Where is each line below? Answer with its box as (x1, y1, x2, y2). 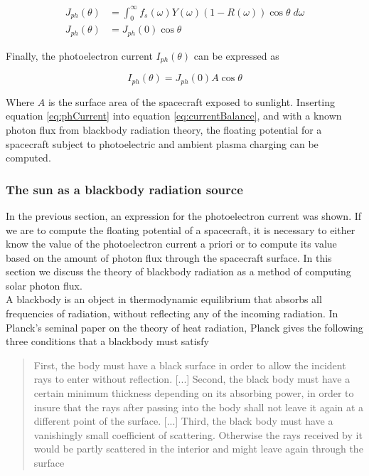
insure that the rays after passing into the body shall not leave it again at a (33, 399, 364, 414)
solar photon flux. (6, 277, 82, 292)
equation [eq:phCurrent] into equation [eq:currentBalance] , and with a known (6, 108, 342, 123)
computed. (6, 150, 51, 165)
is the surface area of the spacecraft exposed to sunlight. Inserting (48, 94, 336, 109)
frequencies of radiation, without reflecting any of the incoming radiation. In (6, 306, 338, 321)
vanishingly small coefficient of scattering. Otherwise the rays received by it (33, 427, 363, 442)
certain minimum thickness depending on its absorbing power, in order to (33, 386, 354, 401)
